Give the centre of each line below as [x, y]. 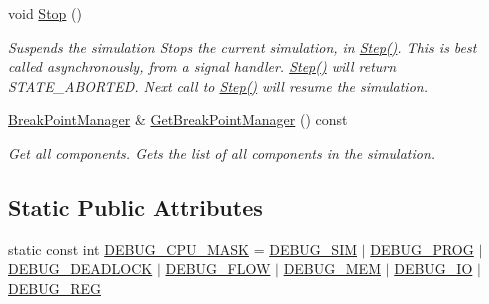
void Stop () [45, 13]
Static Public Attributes [135, 206]
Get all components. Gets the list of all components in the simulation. [222, 152]
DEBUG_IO [433, 268]
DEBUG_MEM [332, 268]
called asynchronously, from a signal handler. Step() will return [202, 66]
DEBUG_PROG [422, 248]
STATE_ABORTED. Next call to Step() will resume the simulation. [218, 85]
